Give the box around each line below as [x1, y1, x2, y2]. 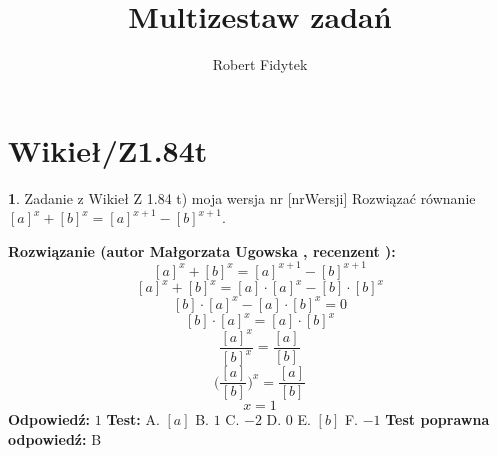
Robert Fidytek [212, 54, 308, 75]
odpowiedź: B [8, 429, 102, 449]
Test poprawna [385, 409, 490, 430]
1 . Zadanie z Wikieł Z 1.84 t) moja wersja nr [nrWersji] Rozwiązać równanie [8, 187, 476, 208]
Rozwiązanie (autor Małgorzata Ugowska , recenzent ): [8, 240, 396, 261]
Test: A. [106, 409, 160, 430]
